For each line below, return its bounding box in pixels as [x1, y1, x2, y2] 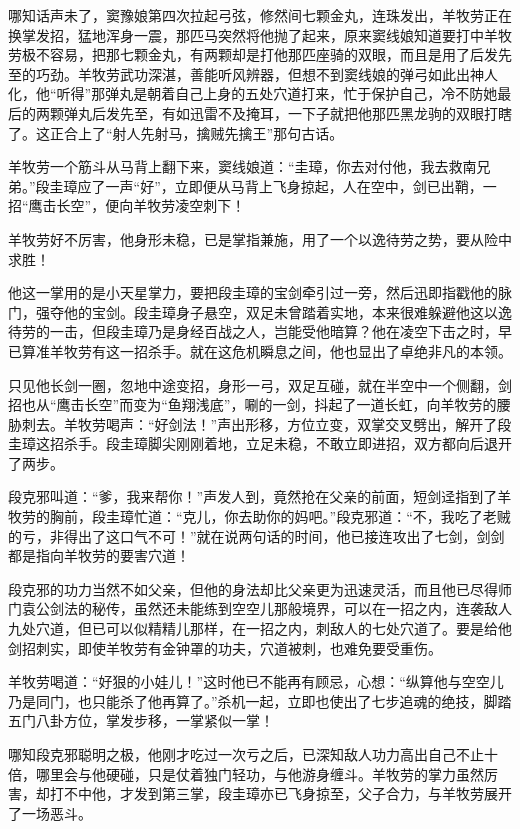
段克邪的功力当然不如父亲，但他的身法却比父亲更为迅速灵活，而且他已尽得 [8, 578, 498, 599]
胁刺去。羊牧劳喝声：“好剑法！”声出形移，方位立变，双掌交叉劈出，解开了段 [8, 413, 512, 434]
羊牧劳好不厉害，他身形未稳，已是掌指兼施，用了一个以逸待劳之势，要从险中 [8, 228, 512, 249]
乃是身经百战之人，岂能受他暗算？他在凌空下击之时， [147, 321, 498, 342]
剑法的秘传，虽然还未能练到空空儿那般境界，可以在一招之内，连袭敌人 [49, 598, 512, 619]
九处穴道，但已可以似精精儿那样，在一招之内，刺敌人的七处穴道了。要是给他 [8, 618, 512, 639]
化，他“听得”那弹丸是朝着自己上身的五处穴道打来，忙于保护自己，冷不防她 [8, 83, 498, 104]
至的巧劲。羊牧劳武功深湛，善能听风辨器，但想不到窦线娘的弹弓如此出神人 [8, 63, 498, 84]
